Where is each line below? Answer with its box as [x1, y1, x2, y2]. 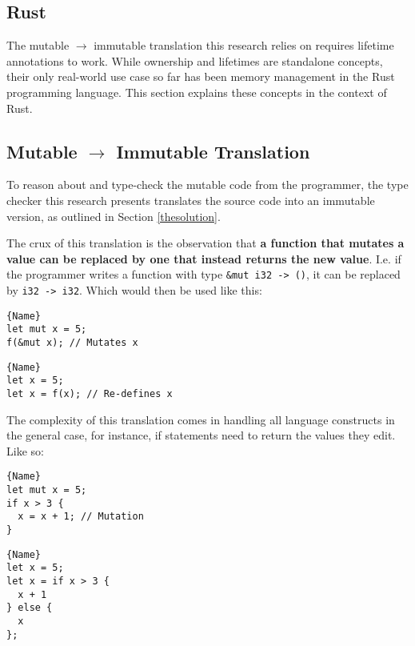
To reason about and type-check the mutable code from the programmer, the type [6, 176, 409, 193]
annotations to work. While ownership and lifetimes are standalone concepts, [6, 52, 383, 69]
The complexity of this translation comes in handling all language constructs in [6, 411, 395, 427]
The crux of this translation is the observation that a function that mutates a [6, 235, 405, 251]
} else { [6, 602, 53, 614]
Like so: [6, 442, 44, 459]
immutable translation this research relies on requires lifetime [94, 37, 394, 54]
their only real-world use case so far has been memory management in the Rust [6, 68, 395, 85]
